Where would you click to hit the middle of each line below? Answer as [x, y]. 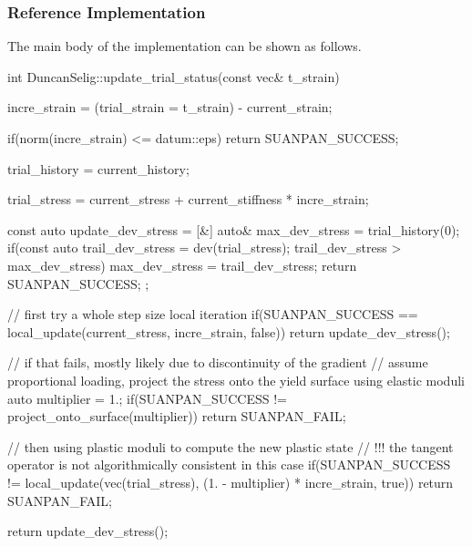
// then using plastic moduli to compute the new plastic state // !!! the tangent [231, 446]
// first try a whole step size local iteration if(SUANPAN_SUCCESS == [213, 314]
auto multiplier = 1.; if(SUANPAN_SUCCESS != [147, 398]
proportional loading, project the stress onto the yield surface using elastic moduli [236, 380]
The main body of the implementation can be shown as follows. [185, 46]
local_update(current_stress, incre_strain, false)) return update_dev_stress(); [229, 331]
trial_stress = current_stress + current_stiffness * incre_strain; [188, 199]
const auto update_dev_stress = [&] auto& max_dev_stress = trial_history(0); [234, 229]
